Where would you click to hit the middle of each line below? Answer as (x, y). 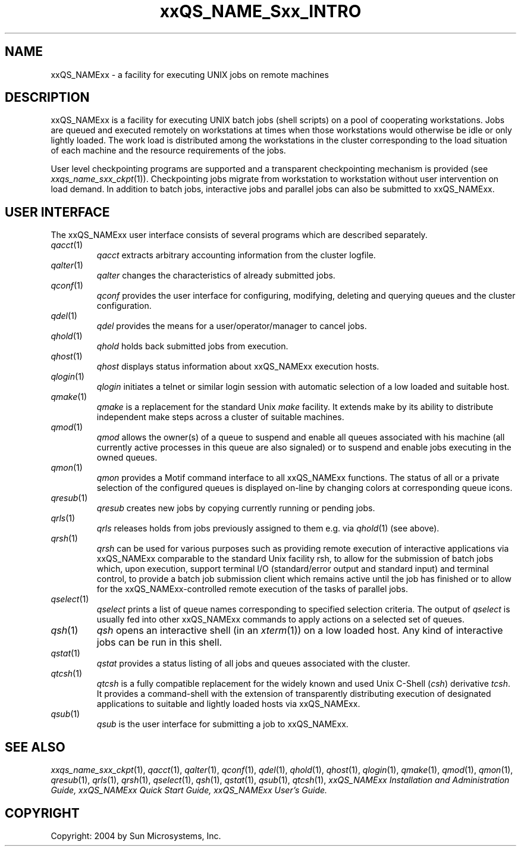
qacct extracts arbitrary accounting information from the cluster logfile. (236, 255)
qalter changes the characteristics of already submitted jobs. (216, 276)
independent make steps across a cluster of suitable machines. (220, 417)
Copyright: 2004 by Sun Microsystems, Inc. (136, 836)
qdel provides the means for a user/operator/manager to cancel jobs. (232, 326)
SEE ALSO (35, 747)
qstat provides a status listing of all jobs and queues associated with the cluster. (253, 664)
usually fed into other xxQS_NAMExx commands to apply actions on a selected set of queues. (280, 620)
